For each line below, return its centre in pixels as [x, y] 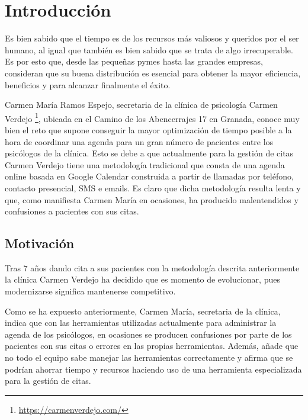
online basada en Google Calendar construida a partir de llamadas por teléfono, [149, 176]
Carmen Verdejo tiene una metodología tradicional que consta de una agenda [145, 164]
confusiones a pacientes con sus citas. [72, 211]
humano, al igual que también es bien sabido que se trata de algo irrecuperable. [149, 49]
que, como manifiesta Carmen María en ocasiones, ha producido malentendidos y [152, 199]
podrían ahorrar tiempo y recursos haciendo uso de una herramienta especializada [153, 369]
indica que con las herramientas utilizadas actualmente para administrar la [141, 323]
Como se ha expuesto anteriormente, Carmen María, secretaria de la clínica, [143, 311]
